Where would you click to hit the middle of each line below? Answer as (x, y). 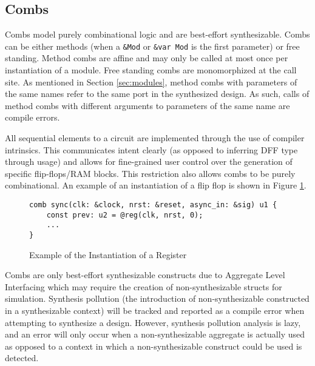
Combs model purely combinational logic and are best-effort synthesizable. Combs (157, 34)
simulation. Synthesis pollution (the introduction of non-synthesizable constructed (157, 298)
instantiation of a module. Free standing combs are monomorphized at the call (151, 70)
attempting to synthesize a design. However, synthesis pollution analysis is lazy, (153, 322)
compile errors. (32, 117)
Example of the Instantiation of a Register (108, 254)
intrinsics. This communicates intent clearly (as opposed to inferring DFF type (151, 149)
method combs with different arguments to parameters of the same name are (147, 105)
